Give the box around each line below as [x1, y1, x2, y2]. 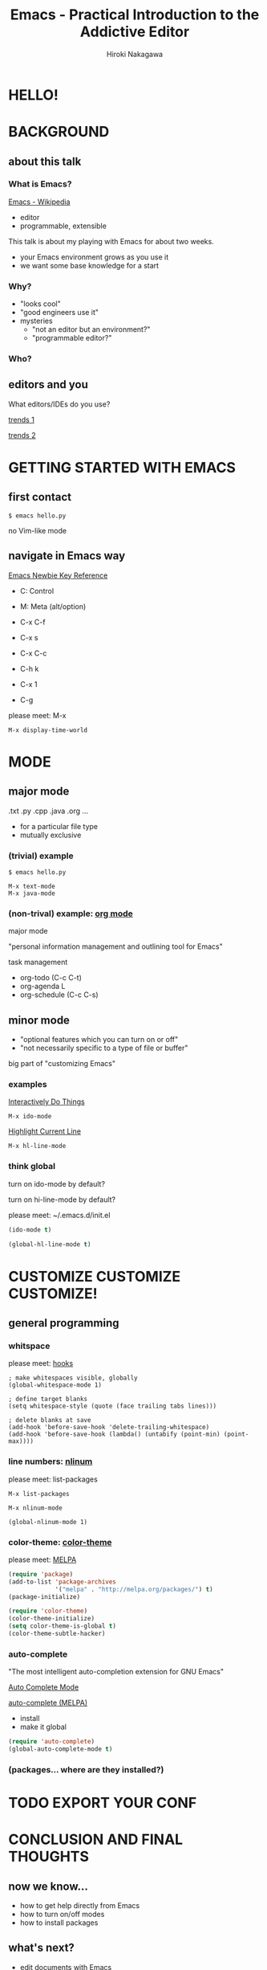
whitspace [8, 1340, 51, 1351]
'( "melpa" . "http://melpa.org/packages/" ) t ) [55, 1585, 214, 1593]
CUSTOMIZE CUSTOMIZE [8, 1267, 181, 1285]
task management [8, 958, 68, 967]
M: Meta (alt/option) [19, 601, 87, 611]
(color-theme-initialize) [8, 1615, 95, 1623]
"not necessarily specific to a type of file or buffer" [19, 1043, 188, 1053]
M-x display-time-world [8, 725, 88, 734]
